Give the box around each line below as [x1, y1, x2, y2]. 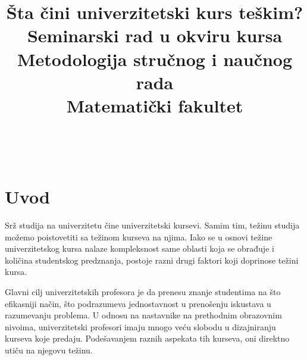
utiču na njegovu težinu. [5, 343, 93, 356]
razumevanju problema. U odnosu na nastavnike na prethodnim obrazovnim [5, 309, 282, 321]
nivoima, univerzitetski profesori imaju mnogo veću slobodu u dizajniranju [5, 320, 276, 333]
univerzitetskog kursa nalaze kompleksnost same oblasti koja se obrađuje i [5, 242, 274, 255]
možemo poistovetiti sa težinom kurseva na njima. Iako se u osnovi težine [5, 230, 272, 243]
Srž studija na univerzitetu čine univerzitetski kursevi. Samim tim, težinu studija [5, 219, 300, 231]
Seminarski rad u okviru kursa [27, 23, 283, 48]
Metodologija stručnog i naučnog [17, 46, 293, 71]
